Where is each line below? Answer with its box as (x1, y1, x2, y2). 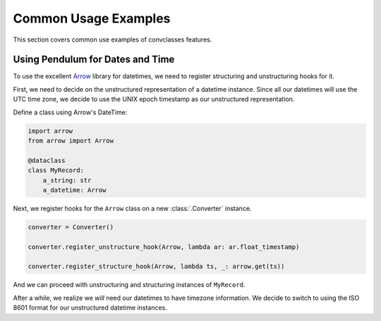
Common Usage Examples (13, 11, 171, 26)
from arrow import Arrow (28, 137, 114, 145)
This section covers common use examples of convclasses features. (13, 35, 212, 44)
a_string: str (42, 176, 92, 184)
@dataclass (28, 156, 66, 164)
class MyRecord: (28, 166, 85, 174)
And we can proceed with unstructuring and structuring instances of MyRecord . (13, 281, 246, 289)
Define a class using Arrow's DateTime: (13, 108, 128, 116)
